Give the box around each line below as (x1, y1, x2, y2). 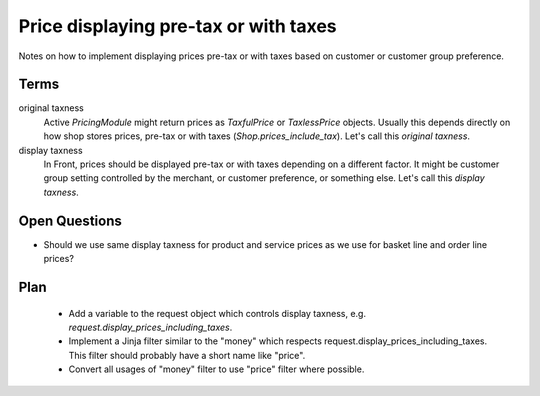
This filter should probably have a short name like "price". (68, 349, 306, 361)
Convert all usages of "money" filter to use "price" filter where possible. (68, 363, 365, 375)
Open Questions (18, 212, 122, 229)
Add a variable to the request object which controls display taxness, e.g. (68, 307, 367, 319)
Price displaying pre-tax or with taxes (18, 15, 337, 37)
